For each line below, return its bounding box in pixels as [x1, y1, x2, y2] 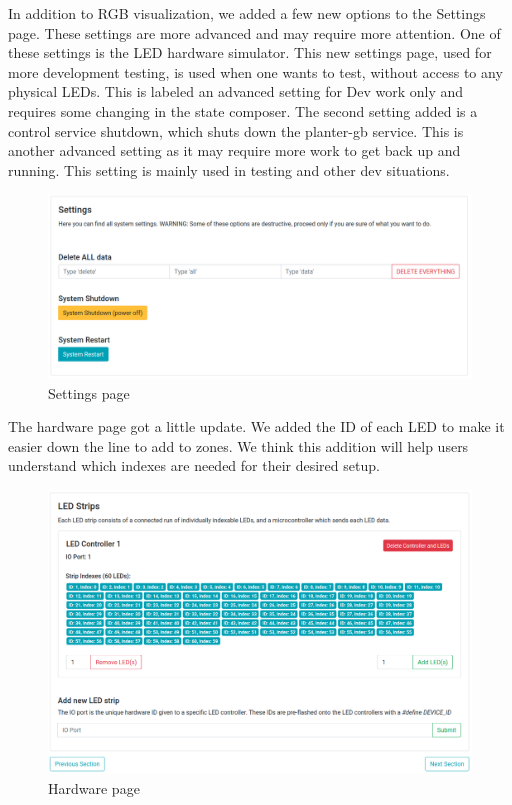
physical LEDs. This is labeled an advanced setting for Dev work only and [8, 81, 464, 102]
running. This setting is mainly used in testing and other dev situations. [8, 159, 450, 180]
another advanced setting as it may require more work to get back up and [8, 140, 461, 161]
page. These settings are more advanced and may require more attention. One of [8, 22, 501, 43]
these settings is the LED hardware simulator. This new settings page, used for [8, 42, 492, 63]
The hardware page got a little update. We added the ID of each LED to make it [8, 416, 505, 437]
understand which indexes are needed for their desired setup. [8, 455, 380, 476]
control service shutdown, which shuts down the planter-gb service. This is [8, 120, 464, 141]
